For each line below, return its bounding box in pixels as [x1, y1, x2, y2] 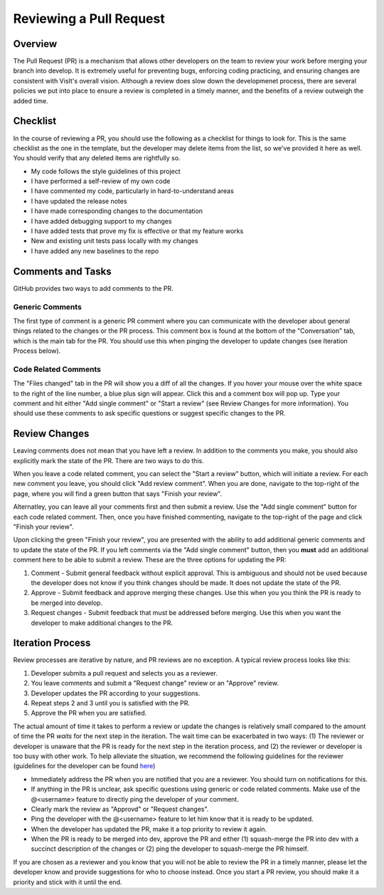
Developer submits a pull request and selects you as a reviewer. [31, 668, 218, 677]
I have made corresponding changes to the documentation [31, 207, 203, 215]
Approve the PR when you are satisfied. [31, 709, 147, 718]
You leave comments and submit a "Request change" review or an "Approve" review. [31, 679, 279, 688]
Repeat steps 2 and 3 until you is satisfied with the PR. [31, 698, 191, 707]
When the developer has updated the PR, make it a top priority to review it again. [31, 824, 267, 833]
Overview [13, 38, 58, 50]
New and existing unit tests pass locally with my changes [31, 237, 198, 245]
